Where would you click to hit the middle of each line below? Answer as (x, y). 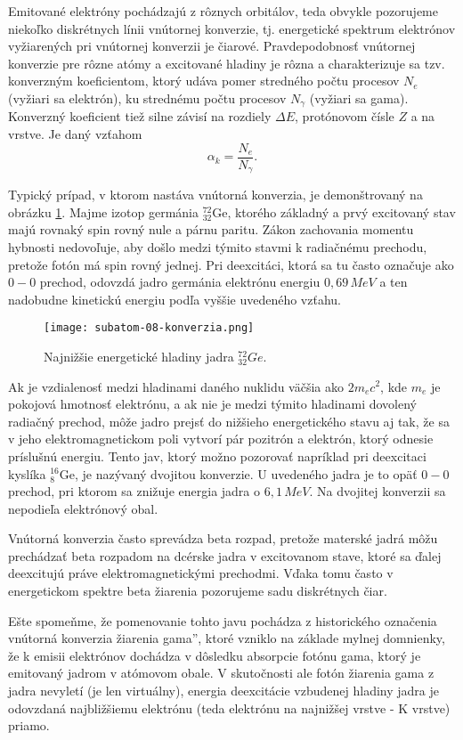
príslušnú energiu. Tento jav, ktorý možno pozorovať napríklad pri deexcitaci (217, 455)
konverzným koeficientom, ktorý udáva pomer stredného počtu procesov (204, 81)
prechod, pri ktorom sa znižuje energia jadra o (134, 491)
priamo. (29, 725)
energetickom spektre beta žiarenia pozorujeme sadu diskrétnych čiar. (198, 591)
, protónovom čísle (345, 116)
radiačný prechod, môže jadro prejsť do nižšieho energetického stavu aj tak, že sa (229, 421)
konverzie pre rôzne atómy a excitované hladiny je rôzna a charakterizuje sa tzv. (227, 63)
